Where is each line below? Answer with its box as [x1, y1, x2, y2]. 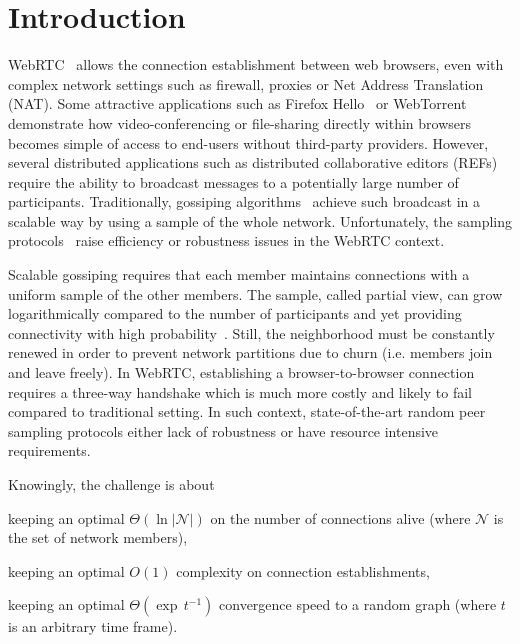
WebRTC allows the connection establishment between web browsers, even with [8, 54, 504, 75]
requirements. [8, 440, 91, 461]
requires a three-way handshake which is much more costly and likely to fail [8, 381, 472, 402]
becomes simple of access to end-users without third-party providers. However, [8, 132, 489, 153]
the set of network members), [8, 527, 188, 548]
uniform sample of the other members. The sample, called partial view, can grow [8, 283, 503, 304]
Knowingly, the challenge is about [8, 474, 215, 494]
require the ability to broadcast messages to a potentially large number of [8, 171, 459, 192]
